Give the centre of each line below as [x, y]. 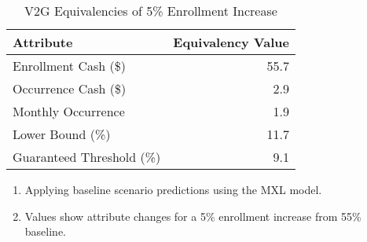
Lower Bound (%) [62, 134]
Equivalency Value [231, 42]
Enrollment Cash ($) [69, 66]
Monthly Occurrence [69, 111]
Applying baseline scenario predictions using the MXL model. [173, 189]
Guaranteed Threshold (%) [87, 157]
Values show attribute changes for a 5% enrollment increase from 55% [193, 216]
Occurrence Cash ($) [70, 88]
